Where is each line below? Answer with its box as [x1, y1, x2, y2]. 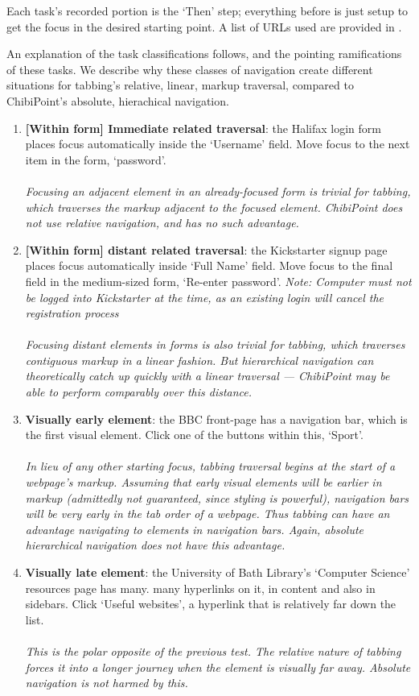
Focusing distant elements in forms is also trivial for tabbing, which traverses [25, 336, 405, 353]
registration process [25, 304, 119, 321]
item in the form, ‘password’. [25, 151, 166, 168]
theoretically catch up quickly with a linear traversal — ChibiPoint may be [25, 367, 390, 384]
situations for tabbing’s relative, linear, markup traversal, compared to [6, 77, 354, 93]
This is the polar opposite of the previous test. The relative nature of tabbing [25, 642, 401, 659]
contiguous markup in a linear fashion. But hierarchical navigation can [25, 351, 374, 368]
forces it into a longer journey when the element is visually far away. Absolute [25, 658, 411, 675]
